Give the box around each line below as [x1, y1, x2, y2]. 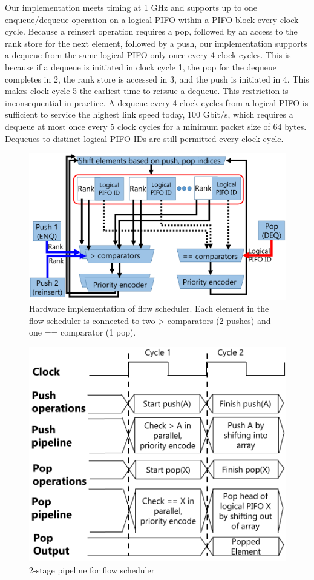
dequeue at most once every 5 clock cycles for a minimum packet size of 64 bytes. [5, 120, 307, 132]
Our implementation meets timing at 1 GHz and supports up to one [5, 1, 257, 13]
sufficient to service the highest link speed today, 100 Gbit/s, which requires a [5, 108, 293, 121]
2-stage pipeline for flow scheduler [29, 563, 155, 576]
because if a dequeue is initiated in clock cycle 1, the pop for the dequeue [5, 60, 276, 73]
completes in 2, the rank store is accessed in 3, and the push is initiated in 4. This [5, 72, 309, 85]
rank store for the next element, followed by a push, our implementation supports [5, 36, 307, 49]
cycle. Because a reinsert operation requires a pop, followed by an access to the [5, 25, 298, 38]
